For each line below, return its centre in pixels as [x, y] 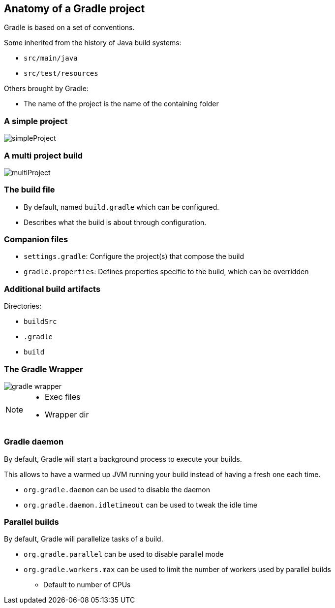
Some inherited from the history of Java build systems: [93, 43]
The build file [30, 190]
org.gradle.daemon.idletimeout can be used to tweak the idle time [140, 505]
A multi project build [44, 155]
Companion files [36, 240]
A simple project [36, 121]
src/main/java [51, 58]
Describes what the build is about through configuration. [115, 222]
